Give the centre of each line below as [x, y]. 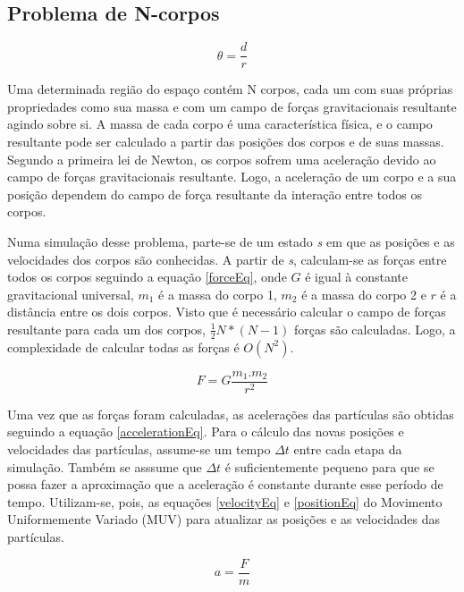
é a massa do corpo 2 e [364, 294]
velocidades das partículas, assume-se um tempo [139, 449]
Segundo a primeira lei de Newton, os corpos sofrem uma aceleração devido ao [222, 159]
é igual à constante [356, 277]
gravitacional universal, [71, 294]
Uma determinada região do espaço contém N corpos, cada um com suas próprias [230, 89]
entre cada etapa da [348, 449]
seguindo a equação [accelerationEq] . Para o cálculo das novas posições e [206, 431]
